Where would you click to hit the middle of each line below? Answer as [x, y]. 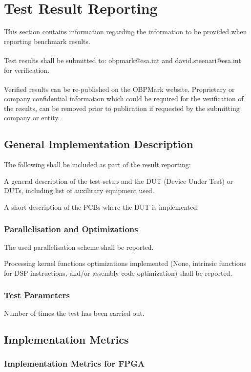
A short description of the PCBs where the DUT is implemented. [102, 207]
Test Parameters [37, 295]
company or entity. [32, 118]
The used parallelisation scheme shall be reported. [79, 247]
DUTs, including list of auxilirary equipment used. [79, 190]
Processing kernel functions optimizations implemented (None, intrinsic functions [125, 263]
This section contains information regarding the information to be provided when [125, 32]
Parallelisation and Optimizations [71, 229]
